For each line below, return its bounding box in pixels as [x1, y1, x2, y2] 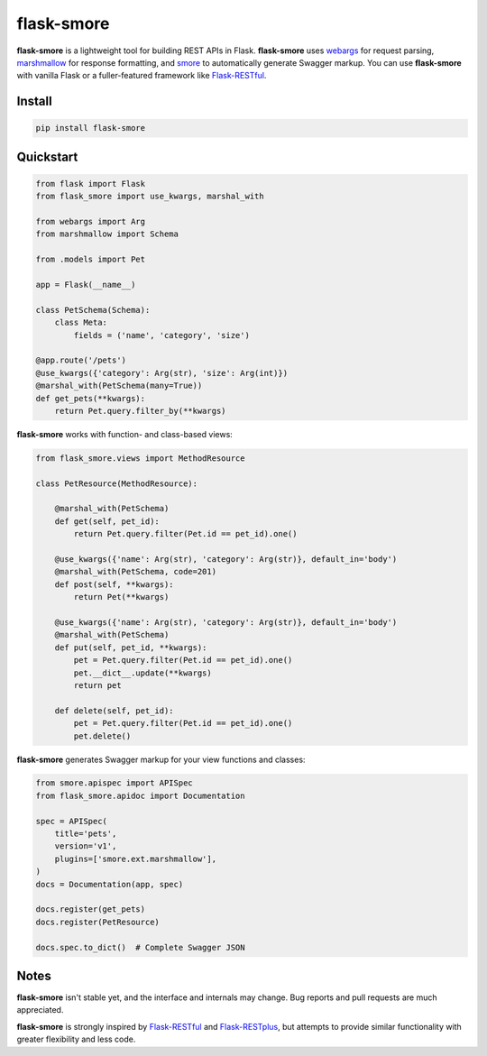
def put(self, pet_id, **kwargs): [54, 642, 207, 653]
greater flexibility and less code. [16, 1033, 136, 1045]
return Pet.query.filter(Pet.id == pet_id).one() [73, 528, 298, 539]
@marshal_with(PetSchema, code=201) [54, 566, 216, 577]
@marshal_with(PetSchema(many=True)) [35, 381, 203, 391]
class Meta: [54, 317, 108, 328]
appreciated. [16, 1005, 64, 1015]
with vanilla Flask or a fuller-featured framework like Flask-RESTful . [16, 70, 267, 81]
